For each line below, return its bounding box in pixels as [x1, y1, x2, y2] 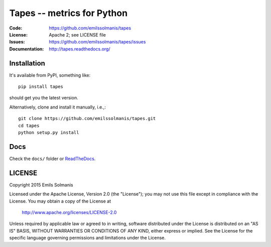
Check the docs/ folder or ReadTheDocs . [9, 155, 96, 161]
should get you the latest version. [9, 95, 78, 101]
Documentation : [9, 45, 44, 52]
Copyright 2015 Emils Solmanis [9, 181, 74, 187]
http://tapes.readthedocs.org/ [49, 45, 110, 52]
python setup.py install [18, 129, 79, 135]
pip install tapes [18, 84, 64, 89]
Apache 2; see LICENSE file [49, 31, 106, 37]
